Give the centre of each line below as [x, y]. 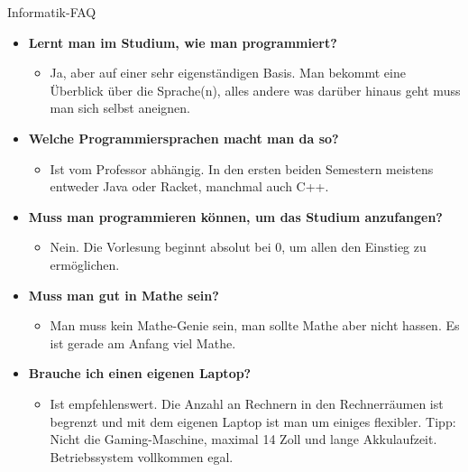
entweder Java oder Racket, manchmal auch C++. [189, 186]
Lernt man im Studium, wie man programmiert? [183, 42]
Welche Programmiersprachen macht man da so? [184, 138]
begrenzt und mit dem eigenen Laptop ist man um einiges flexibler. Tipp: [253, 421]
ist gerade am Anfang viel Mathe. [143, 342]
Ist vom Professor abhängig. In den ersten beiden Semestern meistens [242, 168]
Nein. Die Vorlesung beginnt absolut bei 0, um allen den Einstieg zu [238, 247]
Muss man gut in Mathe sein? [124, 295]
